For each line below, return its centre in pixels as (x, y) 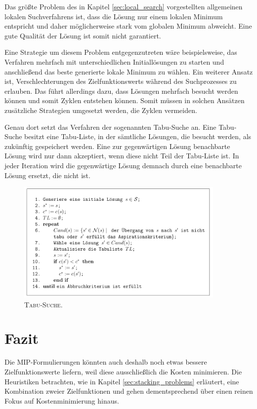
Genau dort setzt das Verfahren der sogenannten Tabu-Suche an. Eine (110, 127)
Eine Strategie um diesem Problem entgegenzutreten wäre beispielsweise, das (121, 52)
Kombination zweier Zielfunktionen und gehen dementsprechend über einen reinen (129, 391)
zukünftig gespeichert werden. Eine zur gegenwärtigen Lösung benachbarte (117, 146)
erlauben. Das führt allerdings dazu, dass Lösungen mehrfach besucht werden (121, 91)
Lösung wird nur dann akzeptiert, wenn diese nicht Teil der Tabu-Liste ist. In (122, 156)
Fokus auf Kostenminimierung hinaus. (62, 400)
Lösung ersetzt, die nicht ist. (47, 175)
